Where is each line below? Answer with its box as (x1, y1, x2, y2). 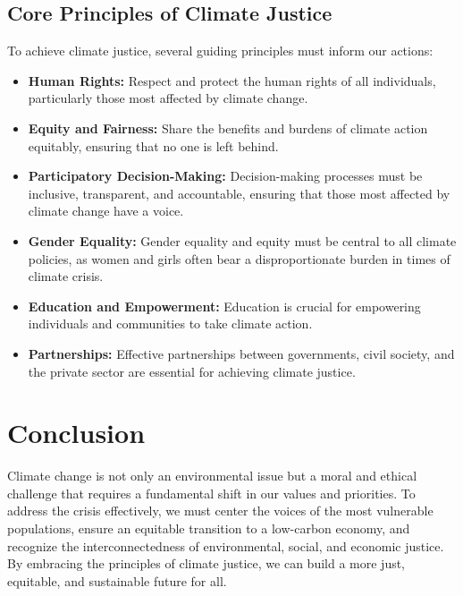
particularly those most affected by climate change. (28, 89, 308, 107)
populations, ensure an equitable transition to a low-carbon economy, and (7, 519, 410, 538)
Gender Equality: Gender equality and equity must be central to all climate (28, 231, 457, 250)
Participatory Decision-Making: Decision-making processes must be (28, 166, 423, 185)
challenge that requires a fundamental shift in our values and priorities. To (7, 483, 416, 502)
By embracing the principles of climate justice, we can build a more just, (7, 554, 406, 573)
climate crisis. (28, 267, 104, 285)
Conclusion (7, 414, 146, 451)
